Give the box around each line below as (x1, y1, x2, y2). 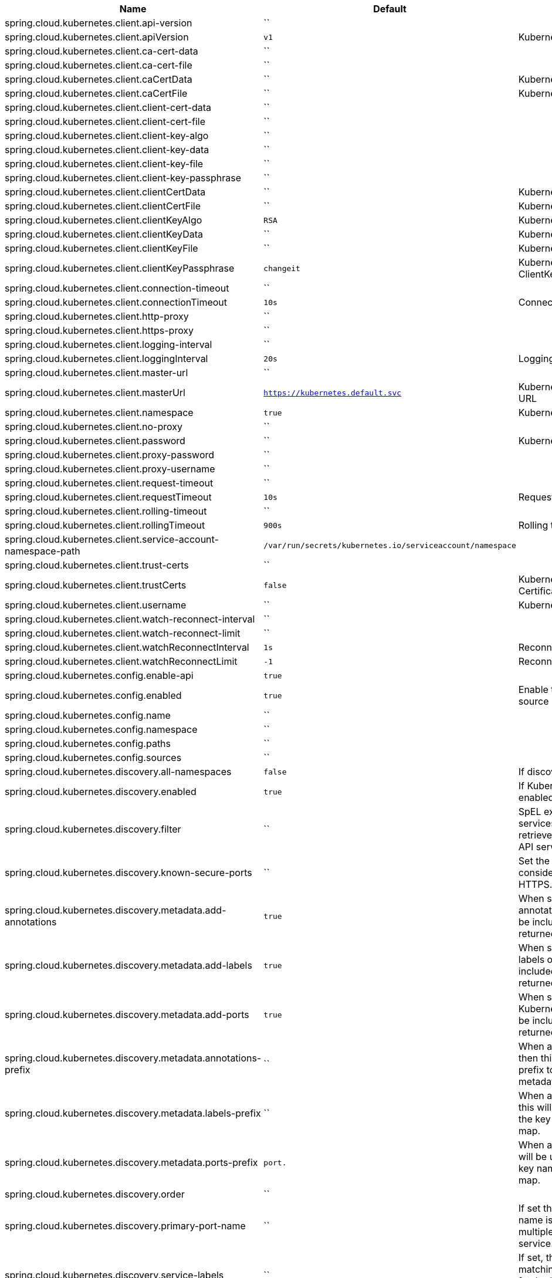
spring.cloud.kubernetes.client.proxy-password (5, 449, 215, 461)
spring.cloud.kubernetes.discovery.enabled (5, 786, 197, 797)
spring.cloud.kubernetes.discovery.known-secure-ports (5, 867, 252, 878)
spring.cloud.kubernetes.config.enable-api (5, 670, 194, 681)
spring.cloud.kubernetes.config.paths (5, 738, 171, 749)
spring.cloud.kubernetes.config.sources (5, 752, 182, 763)
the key (518, 1113, 551, 1125)
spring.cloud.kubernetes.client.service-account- (5, 533, 219, 545)
